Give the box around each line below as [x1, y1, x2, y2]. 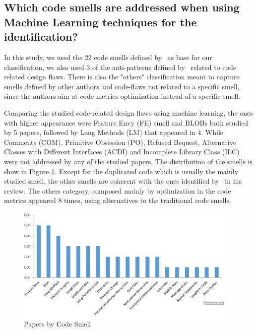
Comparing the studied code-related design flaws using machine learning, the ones [4, 107, 253, 118]
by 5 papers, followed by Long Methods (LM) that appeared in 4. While [4, 127, 224, 137]
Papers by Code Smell [24, 318, 91, 329]
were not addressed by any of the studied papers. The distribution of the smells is [4, 156, 253, 166]
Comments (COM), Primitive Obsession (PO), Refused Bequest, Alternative [4, 136, 236, 147]
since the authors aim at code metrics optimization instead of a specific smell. [4, 91, 241, 101]
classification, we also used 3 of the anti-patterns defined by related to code [4, 62, 236, 72]
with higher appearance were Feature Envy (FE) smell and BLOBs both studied [4, 117, 249, 128]
